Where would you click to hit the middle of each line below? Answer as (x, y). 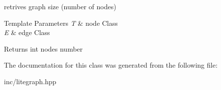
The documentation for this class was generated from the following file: (111, 65)
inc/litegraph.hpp (30, 81)
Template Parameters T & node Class (61, 23)
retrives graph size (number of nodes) (60, 6)
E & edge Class (27, 32)
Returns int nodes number (43, 48)
